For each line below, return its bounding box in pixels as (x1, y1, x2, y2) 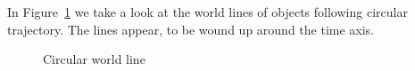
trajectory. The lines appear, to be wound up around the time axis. (7, 20, 375, 38)
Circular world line (43, 50, 145, 68)
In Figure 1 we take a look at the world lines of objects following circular (7, 3, 408, 20)
